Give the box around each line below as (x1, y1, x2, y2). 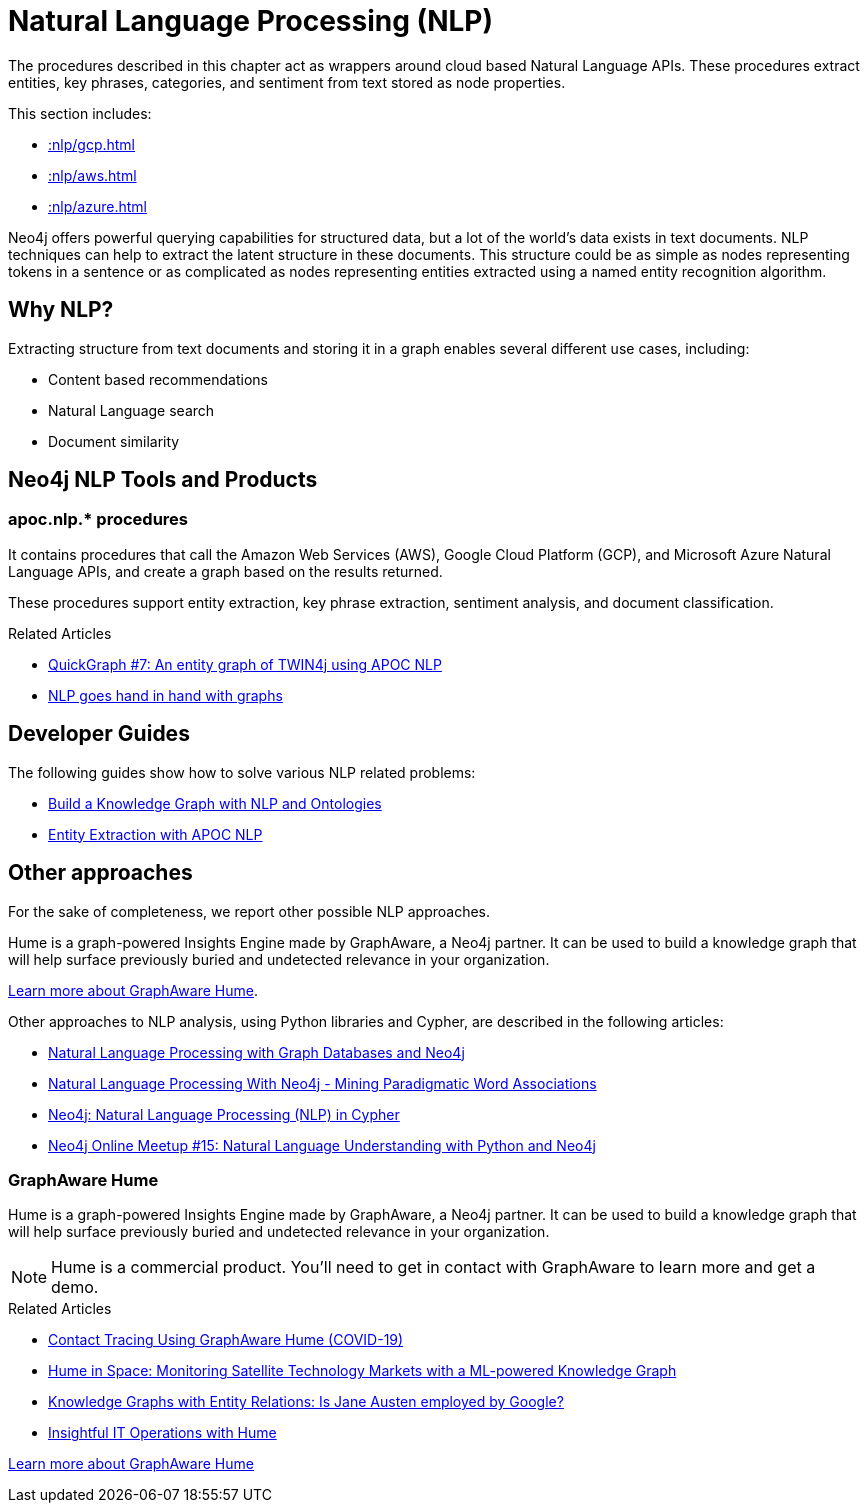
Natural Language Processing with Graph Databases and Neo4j (48, 1043, 465, 1061)
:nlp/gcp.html (48, 135, 136, 153)
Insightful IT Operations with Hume (48, 1424, 277, 1442)
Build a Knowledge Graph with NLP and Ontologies (48, 794, 382, 812)
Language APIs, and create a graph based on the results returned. (8, 562, 443, 580)
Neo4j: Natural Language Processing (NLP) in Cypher (48, 1105, 400, 1123)
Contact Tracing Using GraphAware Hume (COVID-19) (48, 1331, 404, 1349)
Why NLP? (8, 297, 114, 323)
